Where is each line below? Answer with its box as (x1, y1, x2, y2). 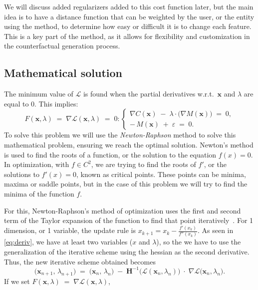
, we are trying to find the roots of (91, 159, 196, 169)
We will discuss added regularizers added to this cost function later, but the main (4, 1, 254, 11)
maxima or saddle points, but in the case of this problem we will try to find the (4, 178, 248, 189)
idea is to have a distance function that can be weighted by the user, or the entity (4, 11, 255, 21)
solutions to (4, 168, 39, 179)
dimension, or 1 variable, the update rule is (4, 225, 136, 235)
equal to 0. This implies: (4, 98, 78, 108)
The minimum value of (4, 88, 73, 99)
